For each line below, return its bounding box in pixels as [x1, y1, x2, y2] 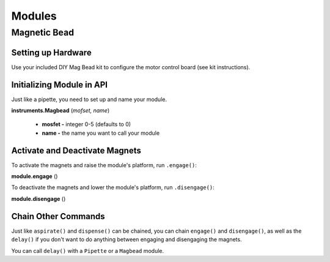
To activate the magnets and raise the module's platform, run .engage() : [11, 161, 197, 168]
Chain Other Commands [11, 211, 105, 222]
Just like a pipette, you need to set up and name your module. [11, 95, 167, 103]
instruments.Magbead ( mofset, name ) [11, 107, 110, 114]
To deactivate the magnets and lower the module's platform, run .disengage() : [11, 184, 215, 191]
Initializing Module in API [11, 80, 108, 90]
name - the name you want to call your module [42, 129, 160, 137]
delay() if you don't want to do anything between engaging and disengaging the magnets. [11, 236, 242, 243]
